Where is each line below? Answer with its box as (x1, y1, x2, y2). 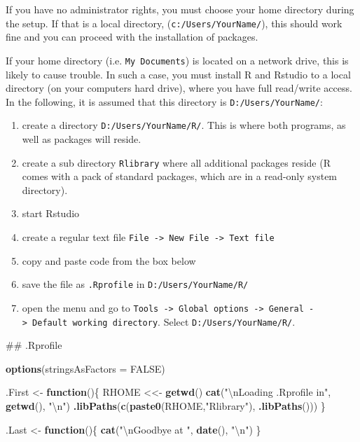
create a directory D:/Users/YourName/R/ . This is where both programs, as (22, 118, 346, 132)
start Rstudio (22, 206, 80, 221)
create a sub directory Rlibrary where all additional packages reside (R (22, 155, 331, 170)
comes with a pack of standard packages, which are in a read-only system (22, 169, 338, 184)
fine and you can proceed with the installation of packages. (6, 29, 258, 44)
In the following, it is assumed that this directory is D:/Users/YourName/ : (6, 94, 323, 109)
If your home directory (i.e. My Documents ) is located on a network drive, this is (6, 53, 349, 67)
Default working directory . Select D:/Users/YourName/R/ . (32, 314, 296, 329)
